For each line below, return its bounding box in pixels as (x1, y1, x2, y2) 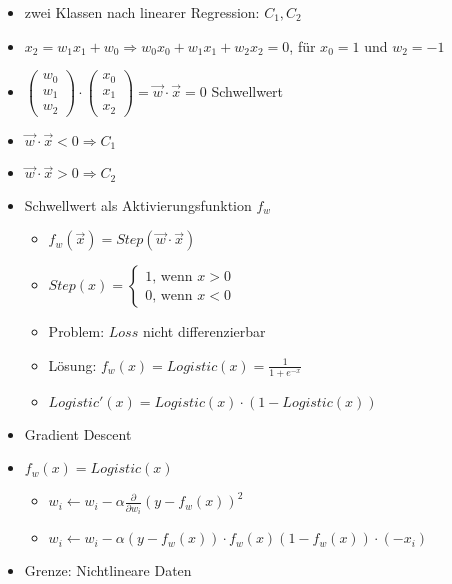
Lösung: (48, 354, 97, 375)
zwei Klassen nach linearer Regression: (24, 2, 260, 22)
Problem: (48, 321, 105, 342)
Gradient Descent (24, 423, 132, 444)
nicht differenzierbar (142, 321, 266, 342)
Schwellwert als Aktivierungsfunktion (24, 194, 252, 215)
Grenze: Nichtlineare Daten (24, 560, 192, 581)
